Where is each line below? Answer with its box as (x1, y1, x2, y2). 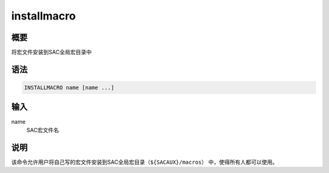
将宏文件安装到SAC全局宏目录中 (11, 49, 92, 56)
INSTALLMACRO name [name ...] (24, 84, 115, 91)
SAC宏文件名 (26, 126, 59, 133)
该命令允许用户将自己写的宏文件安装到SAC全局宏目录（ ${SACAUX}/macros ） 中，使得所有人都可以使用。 (11, 158, 278, 166)
